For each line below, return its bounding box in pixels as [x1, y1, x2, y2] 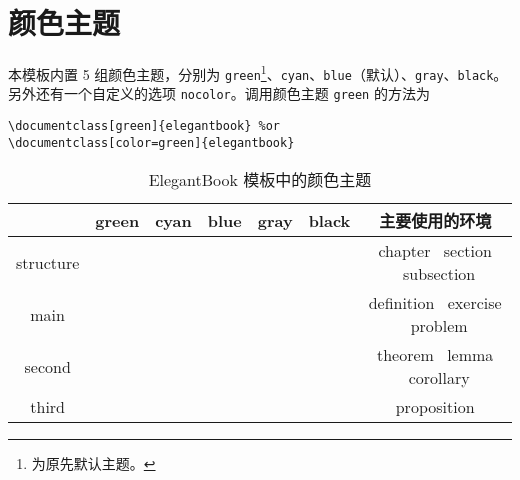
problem [410, 314, 468, 338]
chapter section [378, 239, 492, 263]
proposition [395, 395, 475, 419]
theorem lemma [376, 343, 494, 367]
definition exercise [368, 291, 502, 315]
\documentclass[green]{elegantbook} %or [8, 119, 281, 134]
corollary [408, 366, 470, 390]
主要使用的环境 [379, 209, 492, 233]
